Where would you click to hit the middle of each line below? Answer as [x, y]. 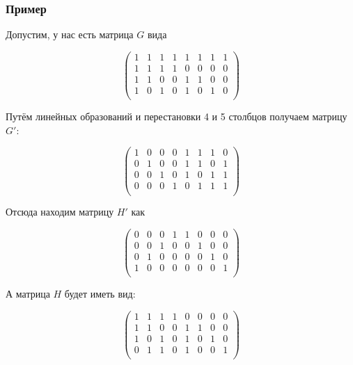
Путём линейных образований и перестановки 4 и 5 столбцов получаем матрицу [176, 116]
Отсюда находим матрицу [60, 212]
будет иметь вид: [100, 294]
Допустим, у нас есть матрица [70, 34]
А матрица [28, 294]
